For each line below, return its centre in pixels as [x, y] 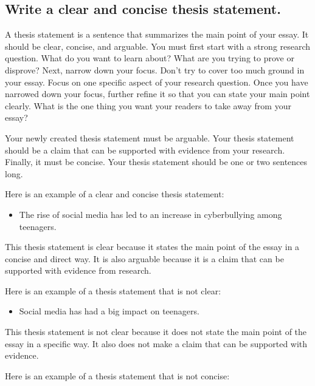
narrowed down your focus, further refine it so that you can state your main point [157, 94]
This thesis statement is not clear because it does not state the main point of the [156, 332]
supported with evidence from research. [78, 270]
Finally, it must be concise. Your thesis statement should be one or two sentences [156, 162]
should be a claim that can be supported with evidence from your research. [145, 150]
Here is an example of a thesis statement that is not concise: [117, 375]
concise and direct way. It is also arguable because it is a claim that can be [144, 258]
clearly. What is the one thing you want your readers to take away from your [148, 105]
